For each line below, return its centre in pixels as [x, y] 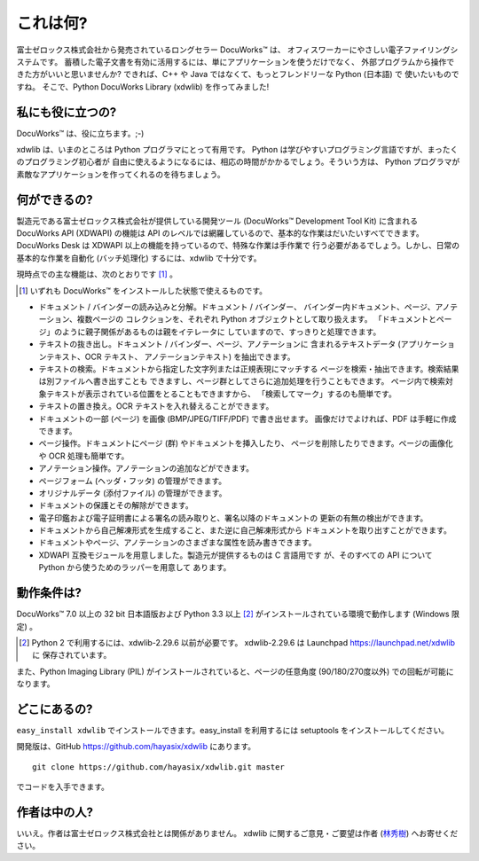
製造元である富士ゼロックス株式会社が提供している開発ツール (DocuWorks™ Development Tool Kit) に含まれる [217, 221]
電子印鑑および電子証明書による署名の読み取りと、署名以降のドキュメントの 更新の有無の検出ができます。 [233, 518]
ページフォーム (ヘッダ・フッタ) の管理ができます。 [132, 481]
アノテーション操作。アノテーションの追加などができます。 [146, 468]
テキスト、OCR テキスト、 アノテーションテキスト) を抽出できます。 [171, 356]
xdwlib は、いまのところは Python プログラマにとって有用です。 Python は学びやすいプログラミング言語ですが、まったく [237, 150]
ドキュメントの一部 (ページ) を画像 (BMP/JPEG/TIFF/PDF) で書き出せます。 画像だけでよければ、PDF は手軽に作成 [247, 419]
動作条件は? [49, 593]
